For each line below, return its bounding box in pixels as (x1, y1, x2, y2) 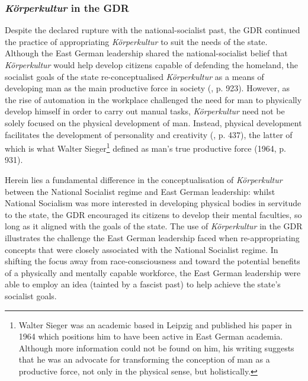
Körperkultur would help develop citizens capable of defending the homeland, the (5, 59, 298, 71)
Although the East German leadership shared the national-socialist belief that (5, 47, 288, 59)
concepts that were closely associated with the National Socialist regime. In (5, 243, 278, 255)
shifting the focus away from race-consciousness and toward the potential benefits (5, 255, 300, 267)
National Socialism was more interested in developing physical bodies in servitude (5, 197, 301, 209)
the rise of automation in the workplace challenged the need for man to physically (5, 93, 302, 105)
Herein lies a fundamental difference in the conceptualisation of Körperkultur (5, 174, 283, 185)
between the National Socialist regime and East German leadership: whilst (5, 185, 275, 197)
